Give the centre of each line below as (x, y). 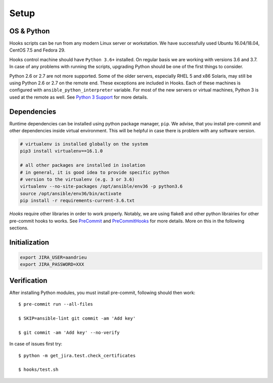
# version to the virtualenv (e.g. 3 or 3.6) (77, 180)
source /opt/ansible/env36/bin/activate (71, 194)
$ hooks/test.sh (38, 370)
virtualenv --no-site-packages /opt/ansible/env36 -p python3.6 (101, 186)
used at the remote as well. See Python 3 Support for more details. (79, 97)
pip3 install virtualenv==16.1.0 (61, 151)
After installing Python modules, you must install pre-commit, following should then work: (102, 293)
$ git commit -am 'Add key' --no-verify (69, 332)
